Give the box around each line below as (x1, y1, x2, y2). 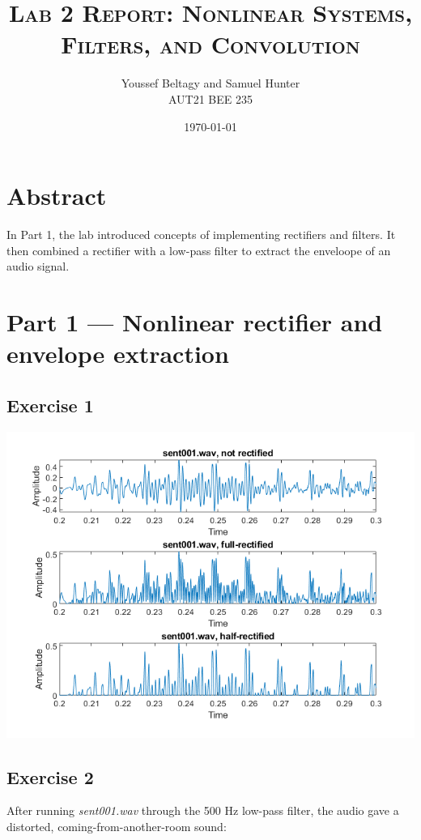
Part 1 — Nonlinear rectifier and (6, 305, 383, 338)
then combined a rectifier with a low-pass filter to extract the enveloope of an (6, 241, 391, 258)
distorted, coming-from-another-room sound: (6, 817, 227, 834)
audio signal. (6, 258, 70, 275)
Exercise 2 (6, 764, 94, 789)
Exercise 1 (6, 392, 94, 417)
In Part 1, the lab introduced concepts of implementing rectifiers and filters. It (6, 226, 396, 243)
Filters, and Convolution (61, 28, 360, 61)
